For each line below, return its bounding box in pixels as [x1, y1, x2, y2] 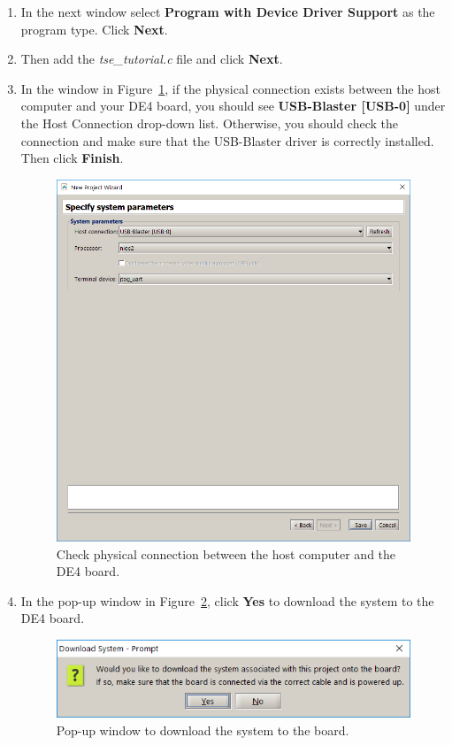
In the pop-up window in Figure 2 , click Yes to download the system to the [20, 591, 434, 610]
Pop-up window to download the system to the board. [56, 720, 349, 739]
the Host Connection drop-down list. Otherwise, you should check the [20, 113, 399, 132]
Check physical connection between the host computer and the [56, 544, 396, 563]
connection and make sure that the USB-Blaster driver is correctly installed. [20, 131, 434, 150]
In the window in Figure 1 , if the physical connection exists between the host [20, 79, 441, 97]
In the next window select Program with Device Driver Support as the [20, 3, 435, 20]
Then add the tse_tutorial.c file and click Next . [20, 50, 283, 68]
